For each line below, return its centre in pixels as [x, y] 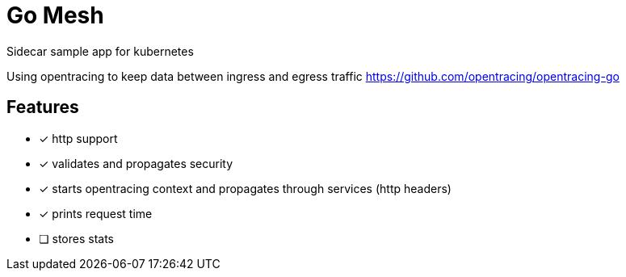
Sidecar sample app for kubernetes [100, 51]
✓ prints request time [96, 213]
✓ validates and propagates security [136, 163]
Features [43, 107]
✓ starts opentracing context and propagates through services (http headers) [245, 188]
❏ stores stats [76, 238]
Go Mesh [55, 15]
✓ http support [78, 138]
